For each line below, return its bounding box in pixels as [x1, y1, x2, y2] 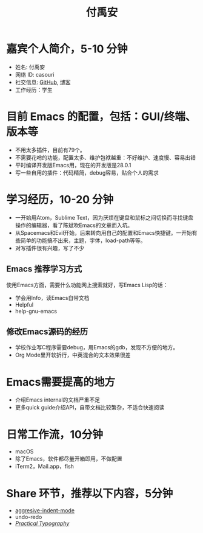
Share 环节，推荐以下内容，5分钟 [6, 486, 173, 500]
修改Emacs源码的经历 [6, 327, 88, 337]
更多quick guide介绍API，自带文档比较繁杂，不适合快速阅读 [15, 404, 165, 411]
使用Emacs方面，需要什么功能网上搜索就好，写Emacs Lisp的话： [6, 281, 168, 288]
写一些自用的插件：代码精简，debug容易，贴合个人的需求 [15, 169, 159, 176]
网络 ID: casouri [15, 71, 55, 78]
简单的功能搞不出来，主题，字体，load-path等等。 [20, 237, 147, 244]
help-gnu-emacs [15, 307, 58, 315]
